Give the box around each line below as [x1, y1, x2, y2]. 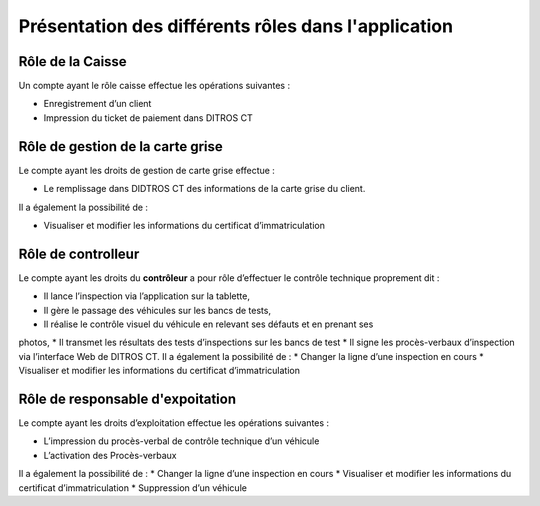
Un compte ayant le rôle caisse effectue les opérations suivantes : [18, 80, 290, 92]
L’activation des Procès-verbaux [43, 449, 177, 461]
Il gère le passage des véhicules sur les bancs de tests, [43, 304, 272, 316]
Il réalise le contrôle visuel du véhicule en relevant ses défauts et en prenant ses [43, 318, 374, 330]
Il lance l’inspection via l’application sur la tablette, [43, 290, 250, 302]
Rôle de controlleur [18, 245, 140, 262]
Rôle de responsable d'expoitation [18, 390, 237, 407]
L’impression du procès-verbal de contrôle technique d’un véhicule [43, 435, 320, 447]
